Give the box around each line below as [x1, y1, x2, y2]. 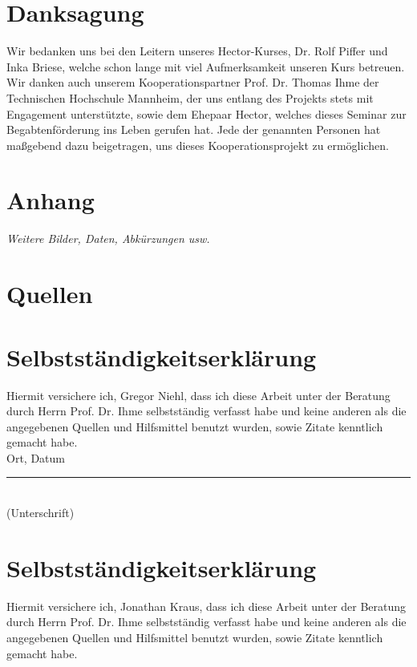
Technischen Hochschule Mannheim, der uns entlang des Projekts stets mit [6, 89, 374, 106]
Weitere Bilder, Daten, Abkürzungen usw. [6, 230, 210, 247]
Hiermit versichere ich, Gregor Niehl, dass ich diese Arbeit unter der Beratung [6, 386, 391, 403]
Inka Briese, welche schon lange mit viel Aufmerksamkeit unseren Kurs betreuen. [6, 58, 405, 75]
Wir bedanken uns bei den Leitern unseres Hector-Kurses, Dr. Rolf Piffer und [6, 42, 388, 59]
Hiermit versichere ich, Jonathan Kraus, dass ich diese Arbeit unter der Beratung [6, 597, 407, 614]
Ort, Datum [6, 449, 65, 466]
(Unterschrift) [6, 504, 75, 521]
